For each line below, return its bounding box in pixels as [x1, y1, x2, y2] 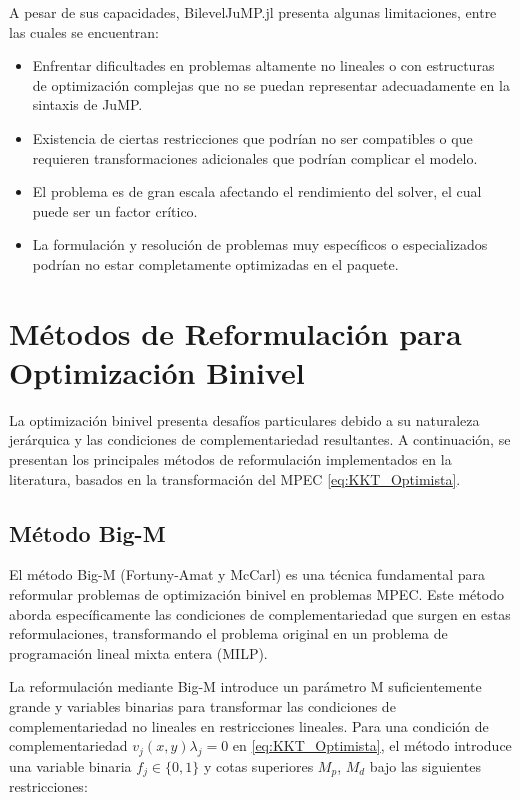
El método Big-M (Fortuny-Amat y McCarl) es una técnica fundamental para [9, 564, 486, 585]
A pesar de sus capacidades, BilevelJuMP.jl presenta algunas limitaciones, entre [9, 2, 497, 22]
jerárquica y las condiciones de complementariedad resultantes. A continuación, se [9, 429, 511, 450]
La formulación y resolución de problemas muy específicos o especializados [32, 234, 488, 255]
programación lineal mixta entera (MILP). [9, 642, 268, 663]
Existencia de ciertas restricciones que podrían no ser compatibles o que [32, 127, 473, 148]
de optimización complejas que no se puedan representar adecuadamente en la [32, 74, 510, 95]
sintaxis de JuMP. [32, 94, 143, 115]
